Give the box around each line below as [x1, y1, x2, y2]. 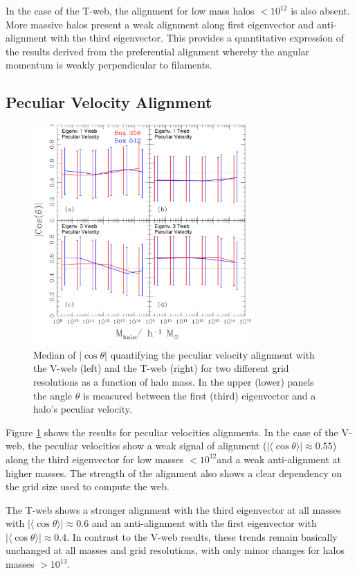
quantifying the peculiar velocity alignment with [110, 347, 315, 361]
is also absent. [291, 3, 350, 17]
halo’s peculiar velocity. [33, 402, 132, 416]
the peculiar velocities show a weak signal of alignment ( [28, 438, 267, 453]
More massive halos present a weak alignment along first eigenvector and [6, 17, 314, 31]
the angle [33, 388, 72, 402]
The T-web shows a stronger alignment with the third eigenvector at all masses [6, 502, 342, 517]
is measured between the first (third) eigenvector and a [82, 388, 316, 402]
